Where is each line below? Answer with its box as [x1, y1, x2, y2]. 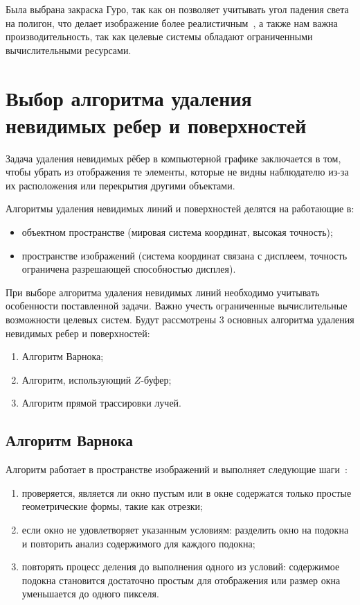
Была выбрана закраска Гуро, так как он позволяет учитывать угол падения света [6, 2, 349, 16]
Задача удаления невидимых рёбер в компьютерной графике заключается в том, [6, 151, 341, 165]
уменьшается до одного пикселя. [21, 586, 159, 601]
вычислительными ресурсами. [6, 42, 132, 57]
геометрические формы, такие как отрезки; [21, 499, 203, 513]
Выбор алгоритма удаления [6, 83, 252, 112]
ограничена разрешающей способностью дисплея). [21, 262, 236, 276]
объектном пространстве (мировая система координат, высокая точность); [21, 225, 333, 239]
